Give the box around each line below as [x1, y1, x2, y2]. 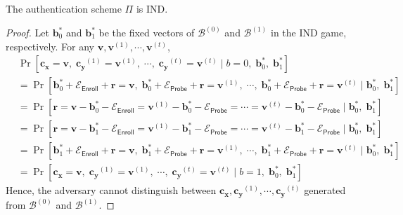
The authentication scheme [6, 1, 122, 15]
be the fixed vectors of [98, 25, 195, 40]
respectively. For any [6, 39, 94, 53]
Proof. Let [6, 25, 49, 40]
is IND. [136, 1, 168, 15]
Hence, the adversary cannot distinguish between [6, 183, 217, 197]
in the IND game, [270, 25, 347, 40]
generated [304, 183, 346, 197]
